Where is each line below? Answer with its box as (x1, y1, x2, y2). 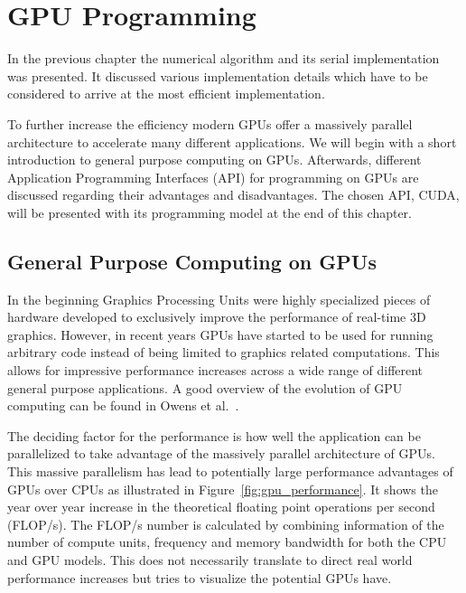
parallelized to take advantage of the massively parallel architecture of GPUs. (7, 444, 435, 463)
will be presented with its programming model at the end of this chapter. (7, 202, 412, 221)
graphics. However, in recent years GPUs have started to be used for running (7, 325, 433, 344)
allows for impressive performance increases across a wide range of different (7, 361, 424, 380)
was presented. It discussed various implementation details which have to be (7, 66, 428, 85)
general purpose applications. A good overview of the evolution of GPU (7, 378, 403, 397)
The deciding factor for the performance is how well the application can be (7, 426, 421, 445)
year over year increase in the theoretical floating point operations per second (7, 497, 435, 516)
